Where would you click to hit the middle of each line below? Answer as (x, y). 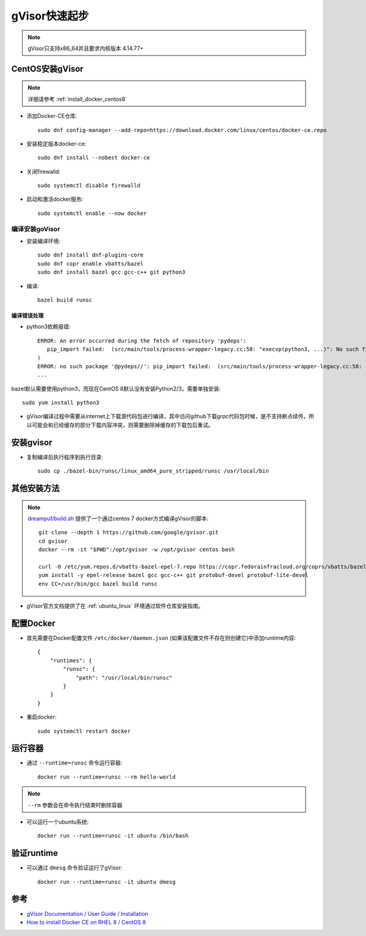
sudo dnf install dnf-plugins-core (91, 255)
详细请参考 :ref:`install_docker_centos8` (77, 99)
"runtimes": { (71, 660)
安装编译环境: (44, 241)
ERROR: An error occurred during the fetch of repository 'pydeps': (142, 341)
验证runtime (34, 853)
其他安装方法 (35, 488)
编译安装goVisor (36, 229)
